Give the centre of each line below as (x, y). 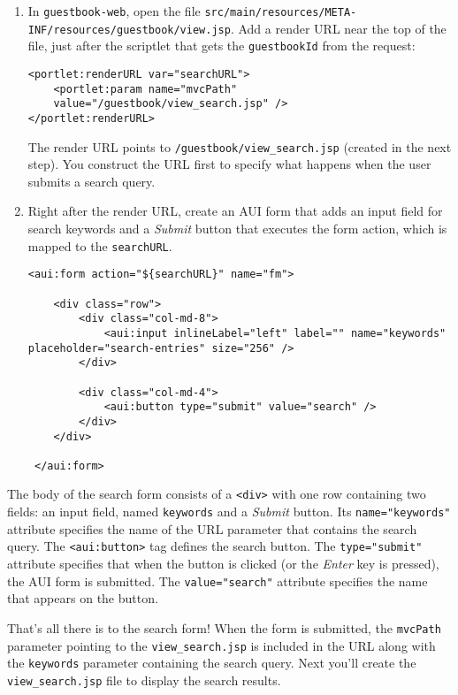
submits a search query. (92, 181)
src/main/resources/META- (281, 12)
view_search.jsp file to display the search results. (144, 680)
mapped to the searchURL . (100, 245)
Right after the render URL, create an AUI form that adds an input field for (235, 211)
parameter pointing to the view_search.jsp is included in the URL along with (221, 645)
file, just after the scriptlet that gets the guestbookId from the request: (221, 46)
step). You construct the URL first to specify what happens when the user (229, 164)
